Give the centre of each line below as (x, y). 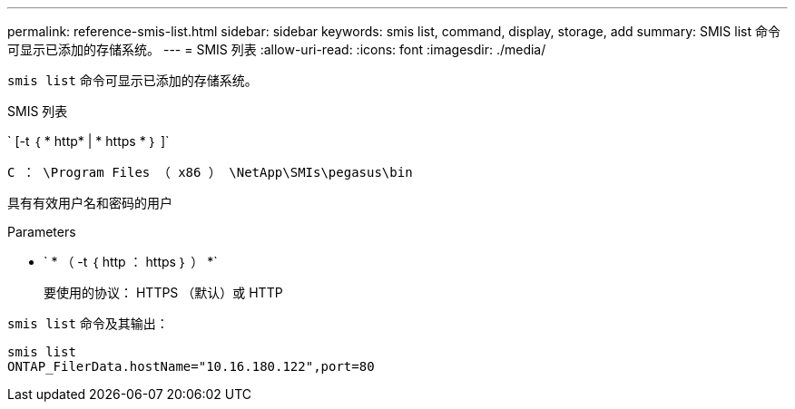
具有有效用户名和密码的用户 (90, 203)
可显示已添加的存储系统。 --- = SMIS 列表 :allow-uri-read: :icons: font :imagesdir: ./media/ (277, 49)
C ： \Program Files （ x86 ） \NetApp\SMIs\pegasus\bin (210, 172)
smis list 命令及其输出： (88, 323)
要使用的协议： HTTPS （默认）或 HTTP (163, 292)
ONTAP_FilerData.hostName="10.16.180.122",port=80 (191, 366)
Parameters (42, 232)
